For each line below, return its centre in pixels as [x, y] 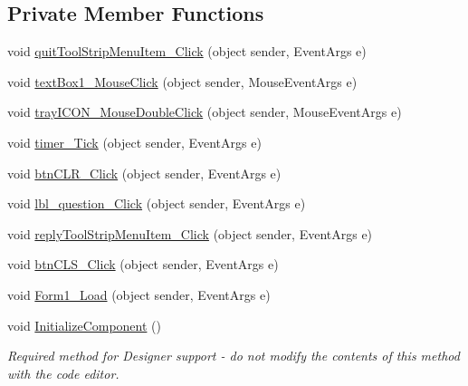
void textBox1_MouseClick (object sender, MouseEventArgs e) [182, 81]
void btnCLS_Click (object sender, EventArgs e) [143, 264]
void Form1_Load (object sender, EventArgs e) [139, 294]
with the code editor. [63, 373]
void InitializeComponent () [84, 325]
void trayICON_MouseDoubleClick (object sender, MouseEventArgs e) [205, 112]
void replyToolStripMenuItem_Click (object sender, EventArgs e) [190, 233]
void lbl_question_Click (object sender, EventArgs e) [157, 203]
